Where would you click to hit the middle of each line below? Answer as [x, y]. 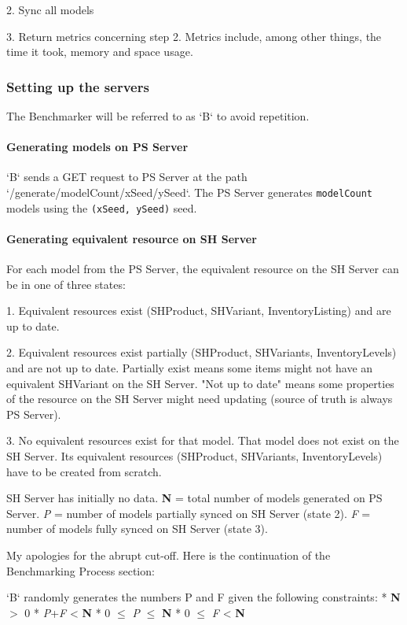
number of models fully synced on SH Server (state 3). [137, 529]
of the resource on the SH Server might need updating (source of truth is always [200, 399]
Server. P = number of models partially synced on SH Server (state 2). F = [189, 513]
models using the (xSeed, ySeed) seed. [102, 207]
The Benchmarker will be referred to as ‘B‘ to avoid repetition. [158, 116]
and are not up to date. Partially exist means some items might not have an [190, 368]
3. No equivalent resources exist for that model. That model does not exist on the [203, 440]
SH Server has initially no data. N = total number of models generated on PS [194, 498]
